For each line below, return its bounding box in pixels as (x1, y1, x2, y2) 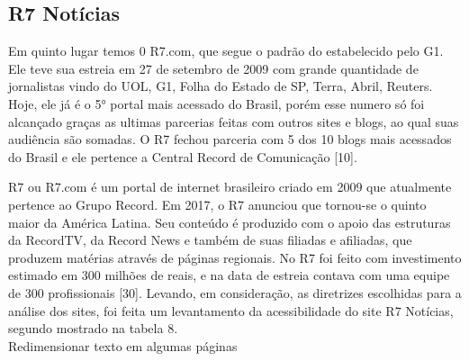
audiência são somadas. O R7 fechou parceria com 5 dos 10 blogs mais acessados (8, 130, 452, 149)
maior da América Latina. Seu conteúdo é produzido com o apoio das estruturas (8, 212, 451, 231)
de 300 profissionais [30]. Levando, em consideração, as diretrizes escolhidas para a (8, 283, 462, 302)
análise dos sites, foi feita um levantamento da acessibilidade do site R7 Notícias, (8, 301, 454, 320)
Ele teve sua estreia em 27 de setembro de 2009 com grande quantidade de (8, 59, 419, 77)
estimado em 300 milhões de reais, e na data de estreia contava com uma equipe (8, 266, 450, 284)
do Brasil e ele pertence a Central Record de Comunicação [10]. (8, 147, 357, 166)
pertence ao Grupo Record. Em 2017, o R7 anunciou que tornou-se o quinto (8, 194, 427, 213)
